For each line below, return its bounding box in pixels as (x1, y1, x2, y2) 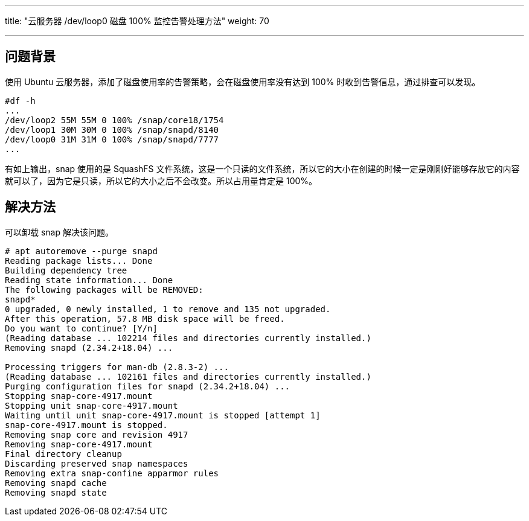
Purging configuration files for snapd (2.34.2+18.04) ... (5, 381, 290, 391)
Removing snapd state (5, 487, 107, 497)
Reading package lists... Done (5, 255, 153, 266)
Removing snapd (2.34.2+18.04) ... (5, 342, 173, 353)
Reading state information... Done (5, 275, 173, 285)
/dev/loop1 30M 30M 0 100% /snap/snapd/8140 (5, 124, 219, 135)
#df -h (5, 95, 36, 106)
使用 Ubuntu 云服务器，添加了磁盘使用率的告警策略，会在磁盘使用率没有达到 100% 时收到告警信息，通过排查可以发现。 (5, 76, 481, 87)
